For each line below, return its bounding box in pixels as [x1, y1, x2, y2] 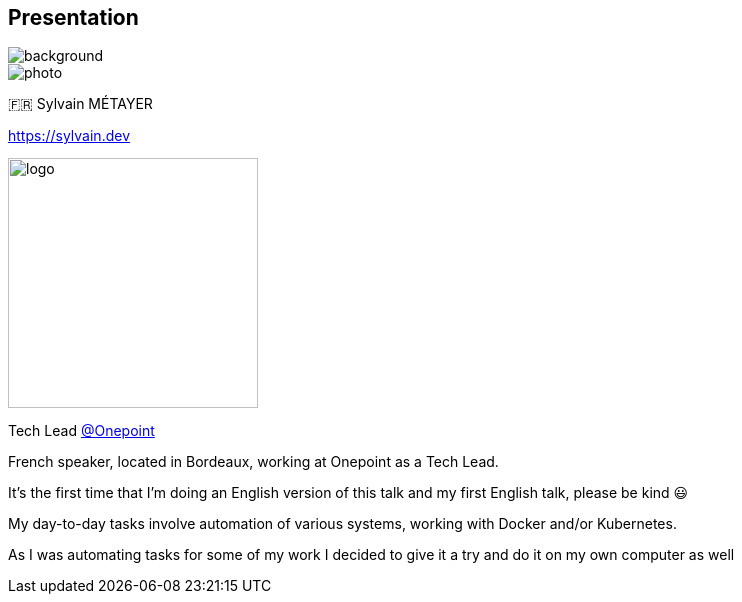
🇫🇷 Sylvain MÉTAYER [8, 95, 153, 113]
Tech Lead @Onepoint [8, 422, 155, 440]
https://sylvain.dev [8, 127, 130, 145]
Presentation [8, 5, 139, 30]
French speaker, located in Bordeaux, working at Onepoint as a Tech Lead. [8, 453, 499, 471]
